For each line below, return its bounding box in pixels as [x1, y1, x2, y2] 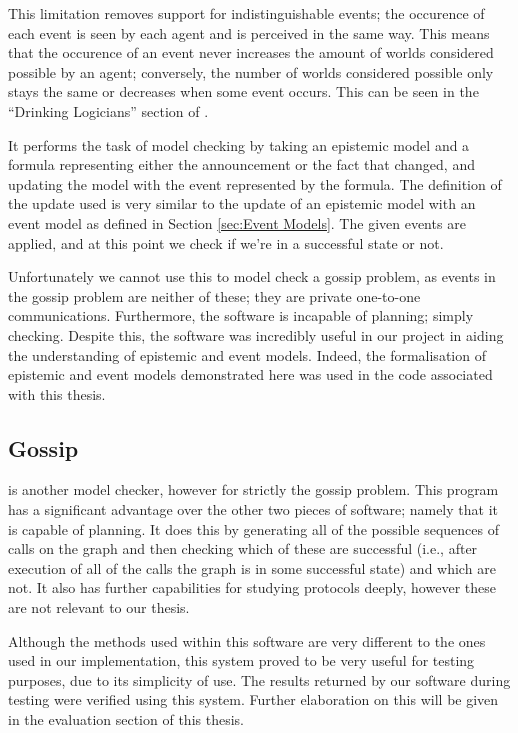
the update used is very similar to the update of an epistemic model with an [8, 193, 476, 214]
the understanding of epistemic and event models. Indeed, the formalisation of [8, 344, 486, 365]
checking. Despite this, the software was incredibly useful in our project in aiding [8, 324, 504, 345]
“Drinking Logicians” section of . [8, 100, 209, 121]
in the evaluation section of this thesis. [8, 709, 244, 730]
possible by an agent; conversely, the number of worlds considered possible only [8, 61, 494, 82]
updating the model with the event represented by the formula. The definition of [8, 173, 502, 194]
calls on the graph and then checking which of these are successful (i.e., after [8, 538, 478, 559]
